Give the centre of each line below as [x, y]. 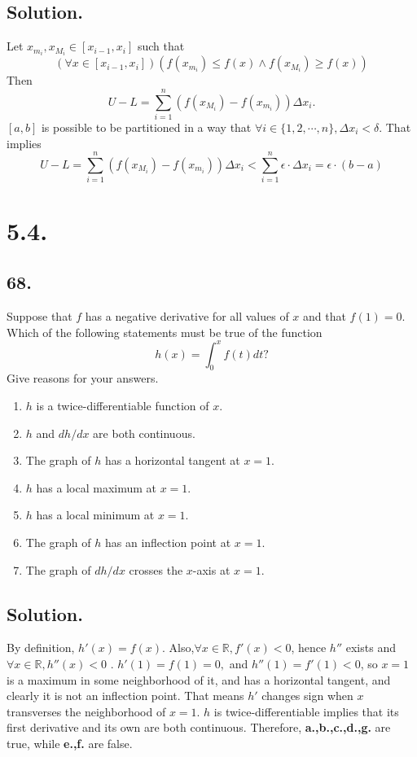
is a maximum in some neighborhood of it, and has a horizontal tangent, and [199, 679]
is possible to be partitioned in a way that [146, 127]
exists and [371, 648]
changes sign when [307, 696]
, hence [309, 648]
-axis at [211, 569]
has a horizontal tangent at [172, 460]
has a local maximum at [96, 487]
